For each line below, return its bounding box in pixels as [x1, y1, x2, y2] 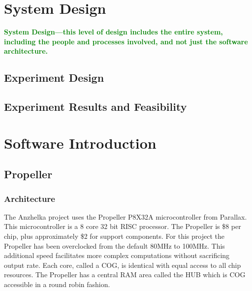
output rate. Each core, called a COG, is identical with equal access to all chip [4, 259, 241, 270]
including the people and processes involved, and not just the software [4, 36, 248, 46]
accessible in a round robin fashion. [4, 279, 110, 289]
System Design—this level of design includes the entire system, [4, 27, 223, 37]
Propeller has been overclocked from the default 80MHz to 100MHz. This [4, 240, 225, 251]
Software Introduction [4, 132, 157, 153]
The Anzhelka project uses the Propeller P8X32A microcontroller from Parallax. [4, 211, 247, 222]
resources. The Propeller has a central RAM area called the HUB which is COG [4, 269, 246, 280]
